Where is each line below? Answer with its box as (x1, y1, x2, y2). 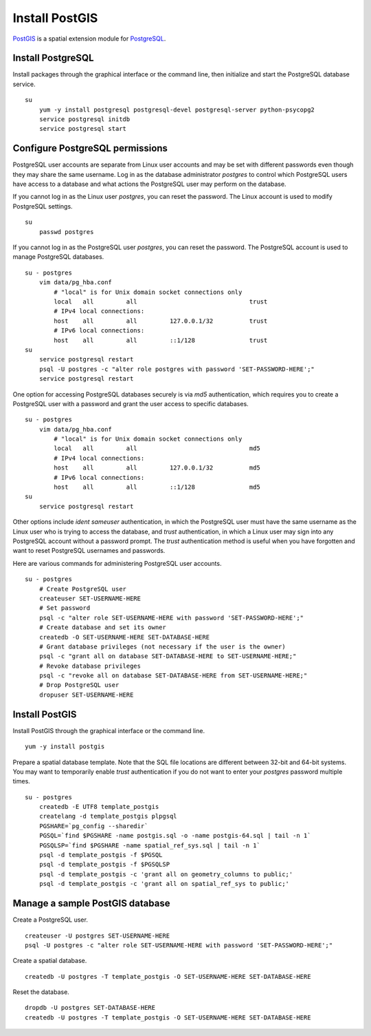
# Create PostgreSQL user (38, 585, 127, 593)
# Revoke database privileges (38, 662, 141, 670)
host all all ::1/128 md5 (54, 483, 260, 491)
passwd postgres (38, 228, 94, 235)
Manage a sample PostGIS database (12, 898, 170, 909)
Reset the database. (12, 988, 70, 996)
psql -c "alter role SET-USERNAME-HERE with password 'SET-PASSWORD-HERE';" (38, 613, 304, 622)
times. (12, 777, 30, 785)
